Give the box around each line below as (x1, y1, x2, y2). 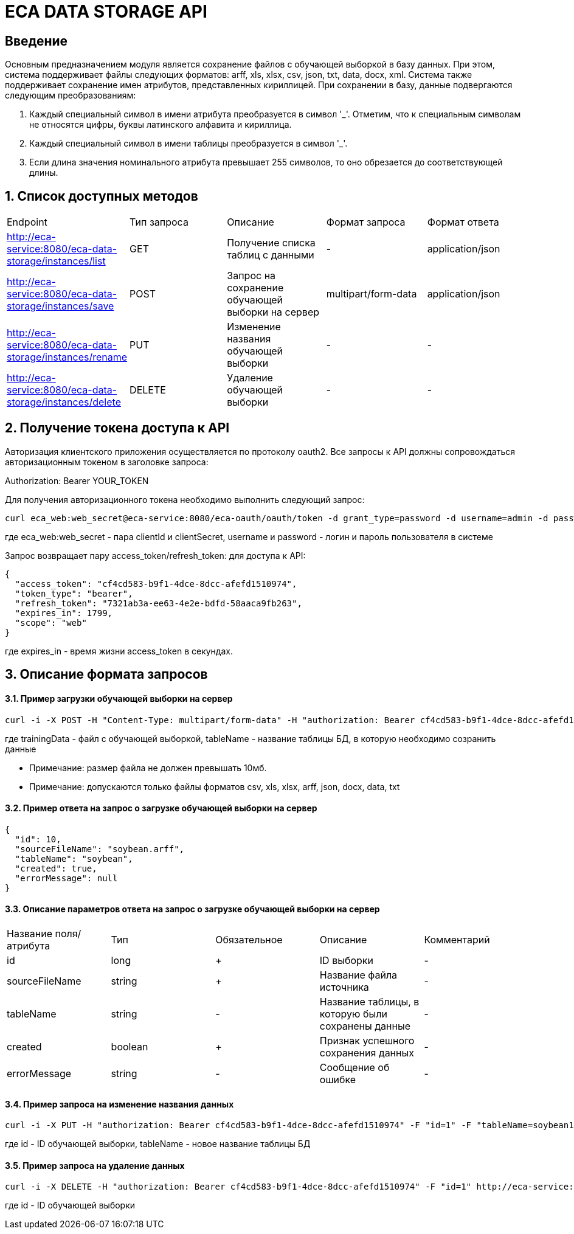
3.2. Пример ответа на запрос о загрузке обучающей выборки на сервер (5, 803, 317, 814)
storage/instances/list (7, 255, 106, 268)
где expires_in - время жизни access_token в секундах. (5, 645, 233, 656)
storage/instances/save (7, 300, 114, 313)
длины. (29, 167, 58, 178)
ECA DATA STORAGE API (5, 1, 207, 22)
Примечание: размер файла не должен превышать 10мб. (29, 762, 267, 773)
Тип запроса (130, 216, 188, 229)
